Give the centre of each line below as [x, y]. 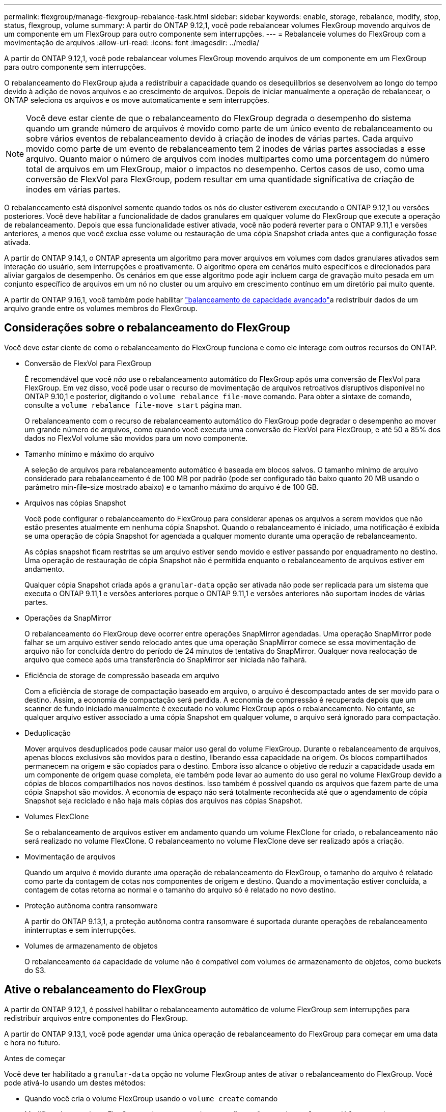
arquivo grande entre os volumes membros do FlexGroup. [101, 308]
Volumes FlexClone [57, 816]
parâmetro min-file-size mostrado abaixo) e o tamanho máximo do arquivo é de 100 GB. [172, 487]
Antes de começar [35, 1058]
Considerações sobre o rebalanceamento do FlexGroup [147, 328]
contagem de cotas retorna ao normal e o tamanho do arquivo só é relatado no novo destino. [180, 889]
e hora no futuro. [32, 1042]
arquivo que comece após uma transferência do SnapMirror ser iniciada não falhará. [166, 659]
